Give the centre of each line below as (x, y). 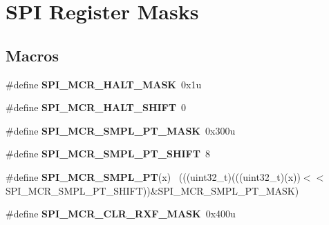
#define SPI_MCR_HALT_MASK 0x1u (104, 84)
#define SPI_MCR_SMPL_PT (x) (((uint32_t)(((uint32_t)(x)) (153, 176)
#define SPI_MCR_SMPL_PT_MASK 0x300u (121, 130)
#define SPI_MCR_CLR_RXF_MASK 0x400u (121, 214)
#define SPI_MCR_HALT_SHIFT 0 (96, 107)
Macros (32, 55)
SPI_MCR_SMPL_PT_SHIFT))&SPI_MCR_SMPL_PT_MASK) (152, 190)
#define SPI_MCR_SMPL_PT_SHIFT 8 (108, 154)
